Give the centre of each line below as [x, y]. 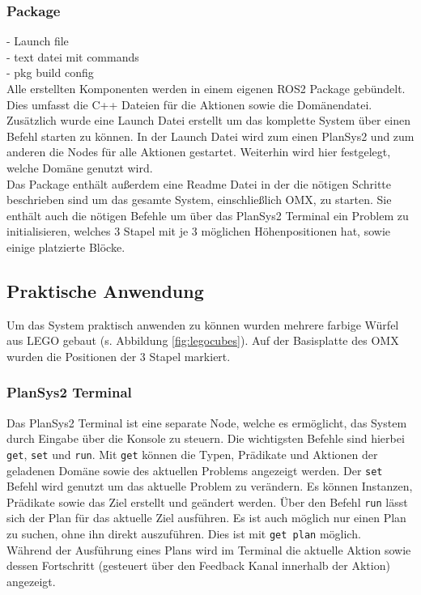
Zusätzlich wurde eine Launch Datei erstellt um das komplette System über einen [208, 120]
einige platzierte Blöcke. [66, 246]
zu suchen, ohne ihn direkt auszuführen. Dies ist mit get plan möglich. [184, 534]
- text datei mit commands [73, 56]
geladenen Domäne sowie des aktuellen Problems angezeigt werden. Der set [195, 470]
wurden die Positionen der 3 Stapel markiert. [119, 356]
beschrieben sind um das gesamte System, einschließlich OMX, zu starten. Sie [199, 200]
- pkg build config [50, 72]
